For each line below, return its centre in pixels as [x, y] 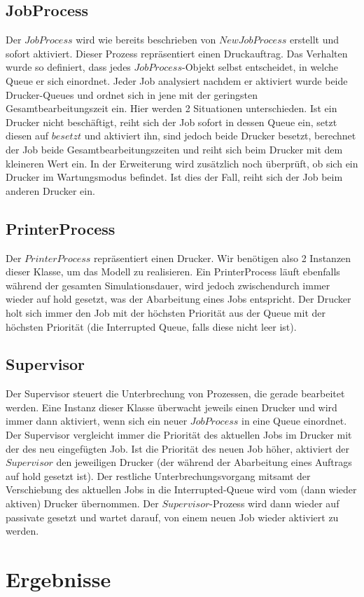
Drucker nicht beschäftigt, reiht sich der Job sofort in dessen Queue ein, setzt [171, 122]
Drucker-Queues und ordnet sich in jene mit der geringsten [132, 94]
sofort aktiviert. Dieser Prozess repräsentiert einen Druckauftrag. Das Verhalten [177, 53]
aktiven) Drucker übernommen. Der [82, 503]
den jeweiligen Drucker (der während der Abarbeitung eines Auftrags [204, 462]
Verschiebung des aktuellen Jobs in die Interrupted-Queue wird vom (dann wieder [181, 489]
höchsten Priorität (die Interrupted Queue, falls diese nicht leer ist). [151, 326]
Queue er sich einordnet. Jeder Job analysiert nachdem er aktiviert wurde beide [177, 80]
